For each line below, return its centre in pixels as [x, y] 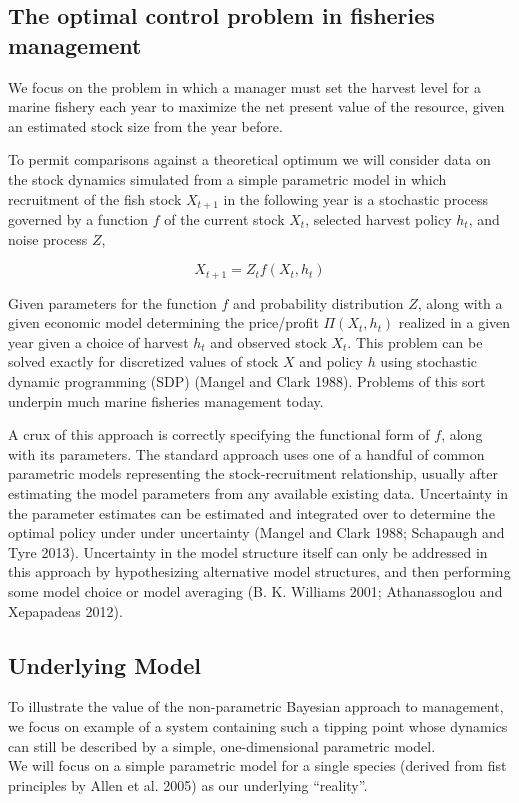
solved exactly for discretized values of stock [143, 361]
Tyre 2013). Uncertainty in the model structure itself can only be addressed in [248, 551]
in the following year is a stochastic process [355, 198]
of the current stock [224, 219]
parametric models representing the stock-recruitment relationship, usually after [253, 473]
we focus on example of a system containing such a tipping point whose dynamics [258, 725]
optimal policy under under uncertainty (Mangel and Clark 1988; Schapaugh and [256, 532]
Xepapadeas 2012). [65, 610]
